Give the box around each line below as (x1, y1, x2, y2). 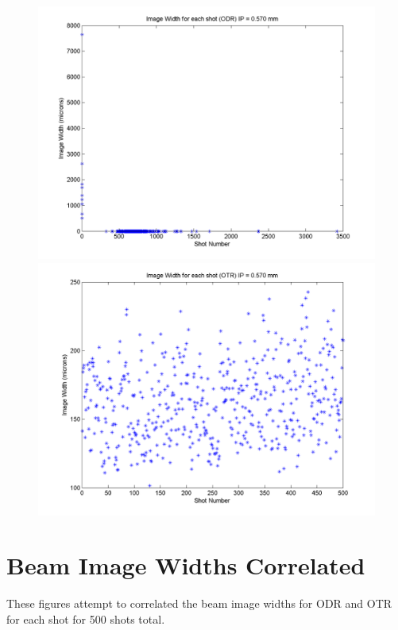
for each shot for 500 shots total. (6, 610, 165, 627)
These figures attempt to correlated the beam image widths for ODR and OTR (6, 595, 392, 612)
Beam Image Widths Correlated (6, 549, 365, 582)
